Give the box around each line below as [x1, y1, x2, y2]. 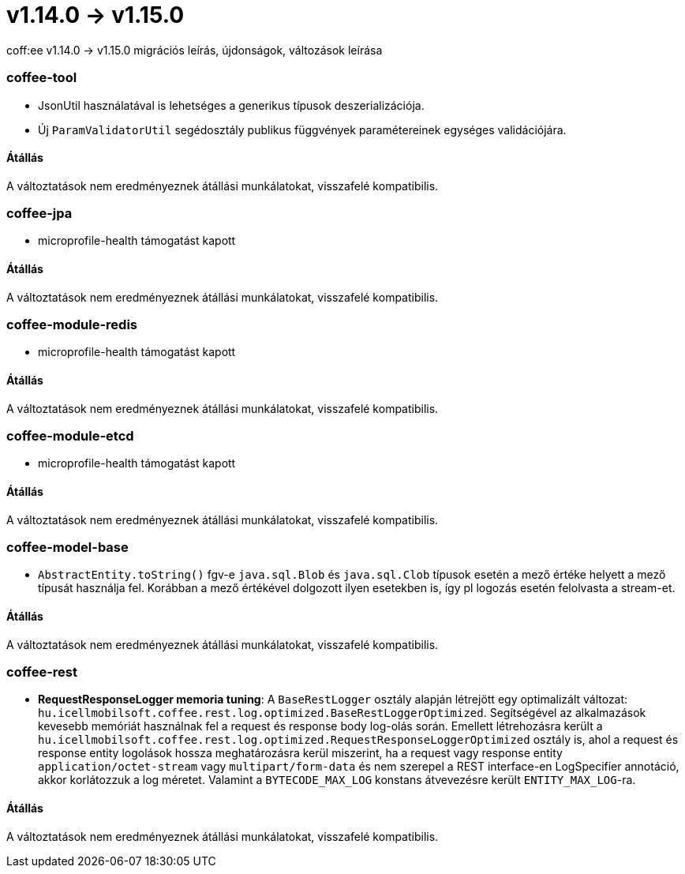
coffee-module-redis [6, 317, 137, 333]
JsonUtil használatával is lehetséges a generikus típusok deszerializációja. [38, 98, 425, 112]
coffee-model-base [6, 539, 129, 555]
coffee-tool [6, 69, 77, 86]
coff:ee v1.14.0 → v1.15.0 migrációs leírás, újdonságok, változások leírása [6, 43, 383, 57]
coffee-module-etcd [6, 428, 134, 445]
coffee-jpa [6, 205, 73, 222]
